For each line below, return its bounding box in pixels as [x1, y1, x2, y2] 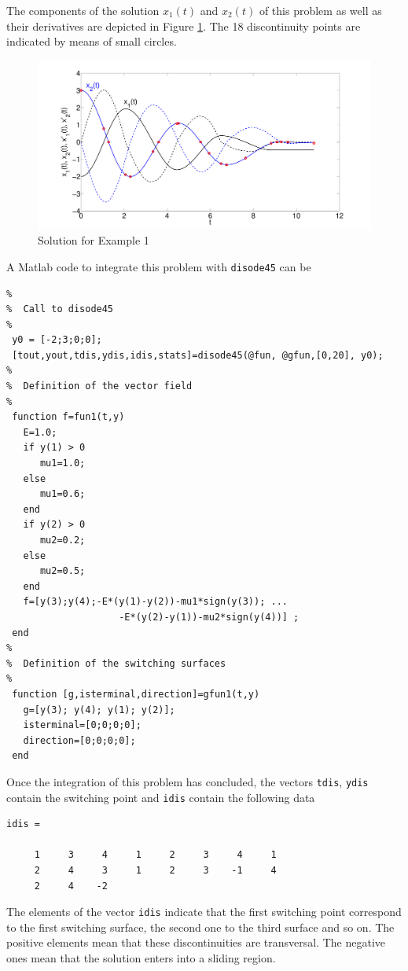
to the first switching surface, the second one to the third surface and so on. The [6, 918, 395, 935]
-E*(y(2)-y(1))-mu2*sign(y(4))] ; [119, 611, 300, 623]
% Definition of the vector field [6, 381, 193, 392]
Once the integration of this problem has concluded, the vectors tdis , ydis [6, 773, 369, 789]
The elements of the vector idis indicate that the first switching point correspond [6, 903, 402, 920]
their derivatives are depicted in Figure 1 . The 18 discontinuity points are [6, 17, 361, 34]
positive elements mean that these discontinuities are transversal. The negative [6, 934, 386, 951]
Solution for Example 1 [38, 232, 149, 248]
